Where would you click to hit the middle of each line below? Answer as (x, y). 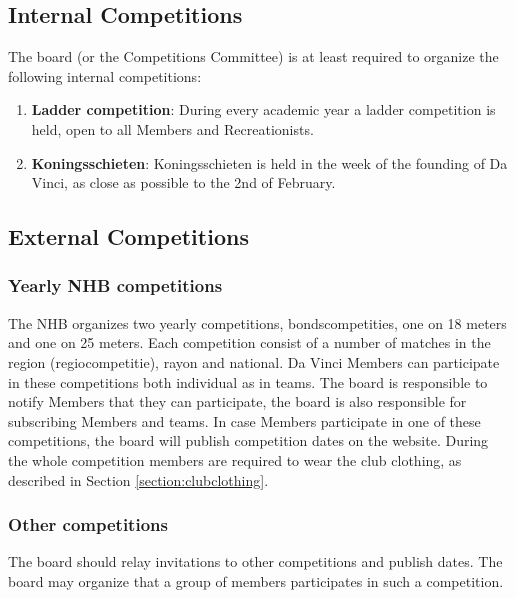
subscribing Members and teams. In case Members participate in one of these (244, 420)
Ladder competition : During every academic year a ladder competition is (263, 109)
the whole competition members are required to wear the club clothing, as (235, 459)
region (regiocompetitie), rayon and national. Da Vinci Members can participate (254, 361)
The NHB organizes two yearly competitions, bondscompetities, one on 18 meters (257, 322)
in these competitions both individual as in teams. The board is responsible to (248, 381)
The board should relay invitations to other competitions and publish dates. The (255, 561)
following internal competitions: (105, 75)
